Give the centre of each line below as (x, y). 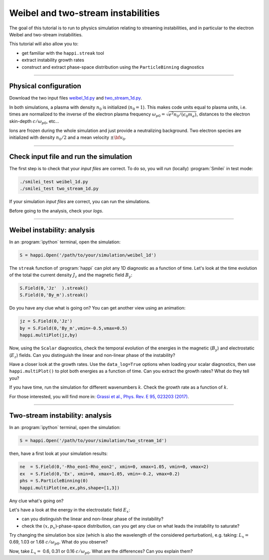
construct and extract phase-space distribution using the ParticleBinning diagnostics (113, 67)
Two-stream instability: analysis (61, 416)
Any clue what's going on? (36, 501)
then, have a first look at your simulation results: (59, 453)
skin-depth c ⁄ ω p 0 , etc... (34, 122)
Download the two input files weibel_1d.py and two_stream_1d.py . (75, 98)
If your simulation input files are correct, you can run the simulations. (80, 202)
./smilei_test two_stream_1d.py (59, 189)
